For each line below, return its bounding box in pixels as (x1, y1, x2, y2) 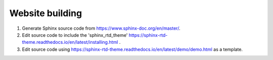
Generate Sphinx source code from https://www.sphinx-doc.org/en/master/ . (22, 25, 180, 31)
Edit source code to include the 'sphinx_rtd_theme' (22, 32, 128, 38)
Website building (9, 8, 82, 19)
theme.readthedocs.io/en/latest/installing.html (22, 39, 118, 45)
